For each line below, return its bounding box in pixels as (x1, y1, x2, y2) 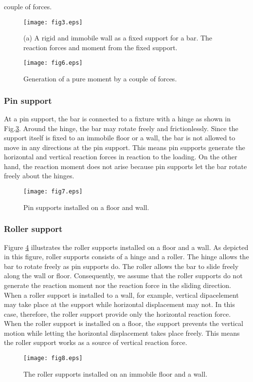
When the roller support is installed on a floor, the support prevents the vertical (4, 318, 243, 328)
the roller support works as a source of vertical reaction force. (4, 337, 187, 347)
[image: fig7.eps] (23, 188, 83, 195)
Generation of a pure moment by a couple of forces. (23, 74, 177, 84)
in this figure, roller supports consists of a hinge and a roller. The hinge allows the (4, 251, 249, 262)
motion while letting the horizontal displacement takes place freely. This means (4, 327, 240, 338)
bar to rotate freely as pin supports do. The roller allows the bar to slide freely (4, 261, 239, 271)
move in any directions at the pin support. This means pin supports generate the (4, 142, 245, 152)
